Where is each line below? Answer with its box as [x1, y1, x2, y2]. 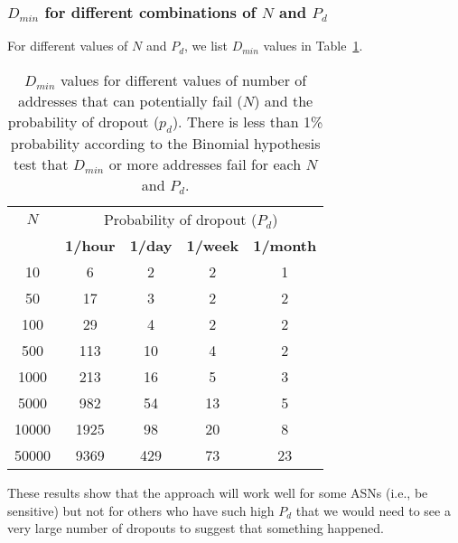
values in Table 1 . [263, 36, 363, 55]
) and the [254, 89, 313, 111]
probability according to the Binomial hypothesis [10, 133, 321, 154]
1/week [186, 235, 239, 256]
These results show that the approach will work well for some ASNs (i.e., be [7, 483, 428, 501]
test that [13, 154, 69, 174]
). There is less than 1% [172, 110, 323, 132]
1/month [253, 235, 317, 256]
